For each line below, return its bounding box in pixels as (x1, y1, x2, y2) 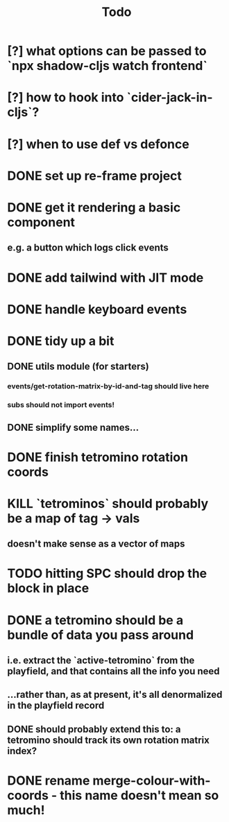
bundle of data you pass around (7, 627, 194, 642)
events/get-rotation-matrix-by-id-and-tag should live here (7, 382, 210, 391)
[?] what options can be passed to (7, 43, 207, 59)
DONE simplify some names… (7, 421, 139, 434)
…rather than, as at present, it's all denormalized (7, 689, 223, 701)
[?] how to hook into (7, 89, 124, 105)
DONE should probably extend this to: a (7, 723, 181, 735)
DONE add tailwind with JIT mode (7, 270, 204, 285)
